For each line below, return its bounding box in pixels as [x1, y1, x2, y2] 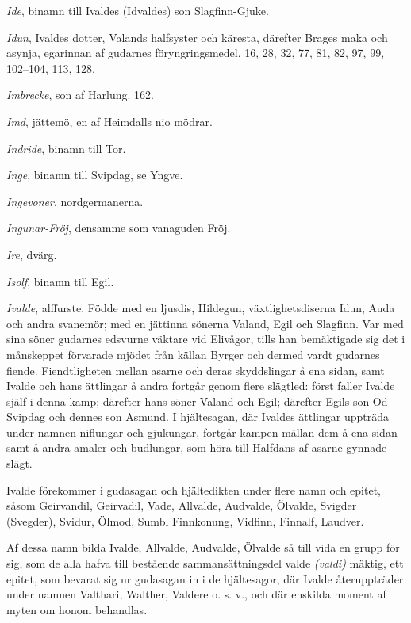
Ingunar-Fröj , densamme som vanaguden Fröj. [6, 220, 231, 236]
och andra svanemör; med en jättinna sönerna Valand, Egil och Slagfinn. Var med [6, 315, 404, 331]
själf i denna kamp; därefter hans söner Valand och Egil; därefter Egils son [6, 392, 370, 409]
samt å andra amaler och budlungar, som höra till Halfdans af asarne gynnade [6, 439, 387, 456]
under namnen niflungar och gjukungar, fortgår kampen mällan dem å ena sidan [6, 423, 398, 440]
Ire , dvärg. [6, 246, 57, 262]
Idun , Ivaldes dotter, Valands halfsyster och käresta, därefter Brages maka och [6, 29, 388, 45]
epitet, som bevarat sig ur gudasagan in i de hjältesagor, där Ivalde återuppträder [6, 570, 404, 587]
